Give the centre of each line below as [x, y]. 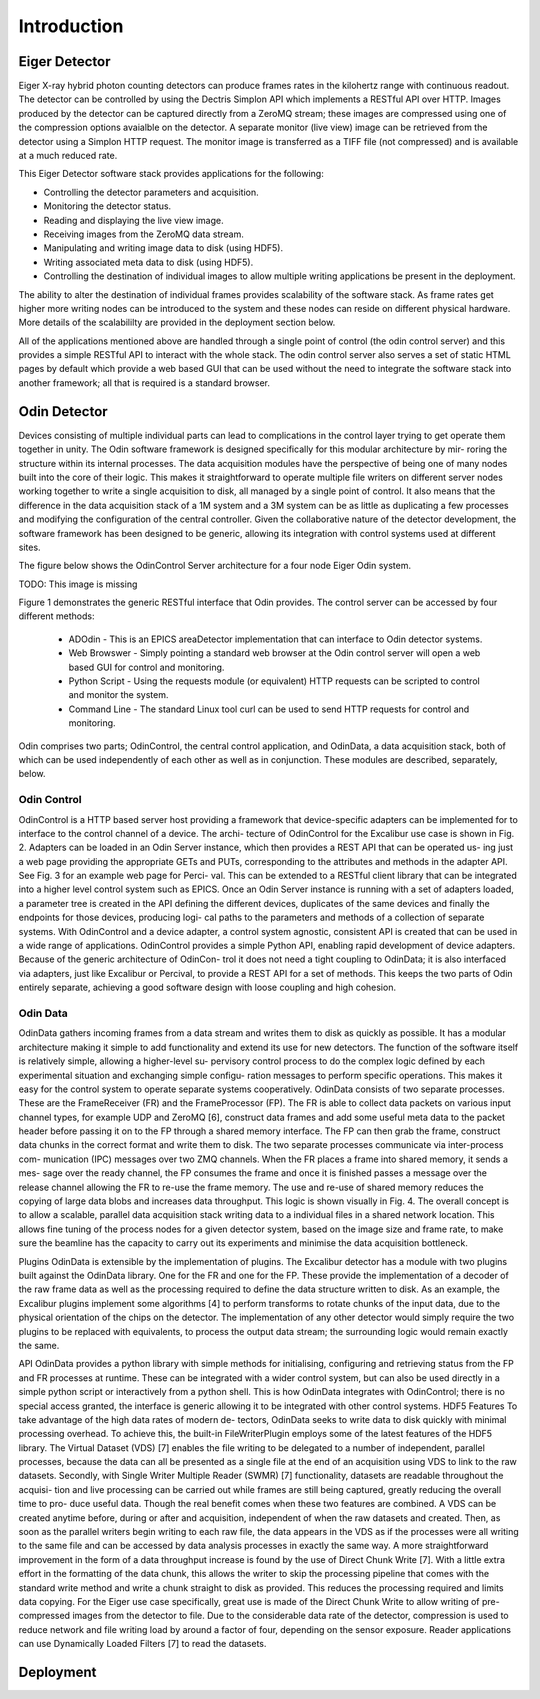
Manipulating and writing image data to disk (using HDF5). [163, 248]
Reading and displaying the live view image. [133, 220]
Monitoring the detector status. [107, 206]
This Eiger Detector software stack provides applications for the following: [171, 174]
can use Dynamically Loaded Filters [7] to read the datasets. [142, 1644]
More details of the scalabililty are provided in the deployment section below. [177, 322]
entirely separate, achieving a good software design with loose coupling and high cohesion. [207, 987]
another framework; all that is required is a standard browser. [144, 382]
